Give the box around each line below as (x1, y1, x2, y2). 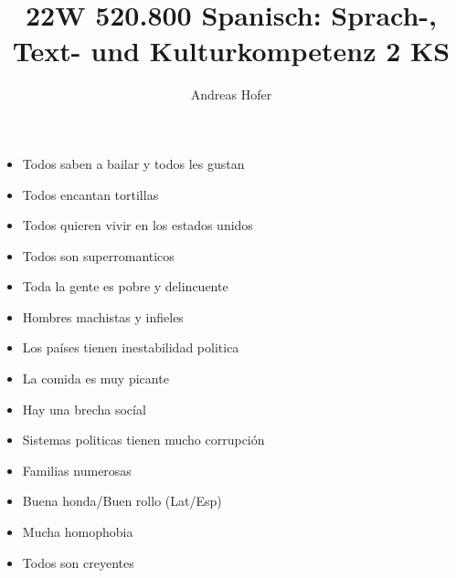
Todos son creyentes (22, 552, 134, 572)
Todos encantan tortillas (22, 184, 159, 204)
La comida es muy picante (22, 369, 169, 388)
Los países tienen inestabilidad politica (22, 338, 239, 357)
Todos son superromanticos (22, 246, 175, 265)
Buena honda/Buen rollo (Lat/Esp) (22, 491, 222, 510)
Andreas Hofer (190, 85, 272, 104)
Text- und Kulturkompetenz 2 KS (12, 32, 451, 69)
